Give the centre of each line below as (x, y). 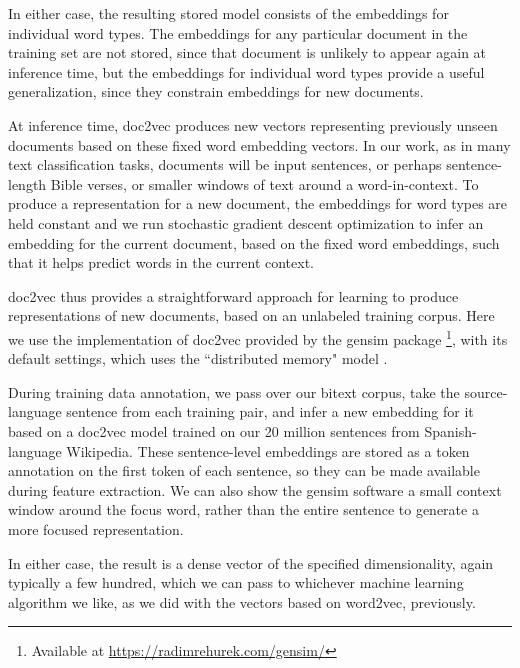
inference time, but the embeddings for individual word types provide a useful (246, 71)
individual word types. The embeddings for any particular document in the (238, 32)
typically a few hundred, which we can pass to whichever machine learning (236, 582)
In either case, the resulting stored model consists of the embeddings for (228, 13)
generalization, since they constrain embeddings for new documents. (216, 91)
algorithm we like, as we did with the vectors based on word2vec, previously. (242, 601)
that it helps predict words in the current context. (161, 262)
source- (486, 391)
